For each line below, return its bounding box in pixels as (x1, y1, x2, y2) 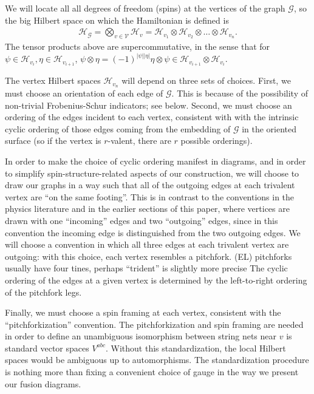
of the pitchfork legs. (5, 285, 82, 298)
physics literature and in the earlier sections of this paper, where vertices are (5, 202, 290, 215)
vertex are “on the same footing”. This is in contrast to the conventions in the (5, 190, 295, 203)
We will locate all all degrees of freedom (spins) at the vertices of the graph (5, 2, 285, 14)
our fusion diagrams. (5, 377, 81, 390)
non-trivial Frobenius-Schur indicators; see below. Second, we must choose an (5, 98, 292, 111)
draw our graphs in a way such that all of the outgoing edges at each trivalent (5, 178, 295, 191)
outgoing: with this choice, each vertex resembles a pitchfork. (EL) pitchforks (5, 250, 292, 262)
